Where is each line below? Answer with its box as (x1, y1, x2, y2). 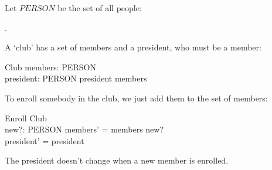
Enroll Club (5, 111, 47, 124)
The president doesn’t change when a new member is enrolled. (5, 154, 229, 166)
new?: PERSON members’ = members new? (5, 123, 164, 135)
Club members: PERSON (5, 60, 96, 73)
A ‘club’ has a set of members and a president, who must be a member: (5, 41, 261, 53)
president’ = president (5, 134, 84, 147)
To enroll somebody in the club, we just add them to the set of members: (5, 91, 268, 104)
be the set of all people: (57, 2, 142, 13)
